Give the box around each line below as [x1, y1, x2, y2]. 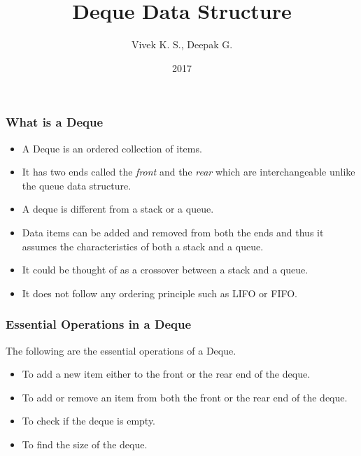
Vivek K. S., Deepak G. [131, 37, 233, 52]
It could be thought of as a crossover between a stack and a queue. [22, 262, 309, 277]
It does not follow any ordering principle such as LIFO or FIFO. [22, 285, 297, 300]
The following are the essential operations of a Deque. [6, 343, 236, 357]
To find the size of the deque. [22, 436, 148, 451]
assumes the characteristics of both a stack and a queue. [22, 238, 264, 253]
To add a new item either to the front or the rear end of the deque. [22, 366, 311, 381]
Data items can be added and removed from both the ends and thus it [22, 225, 324, 239]
